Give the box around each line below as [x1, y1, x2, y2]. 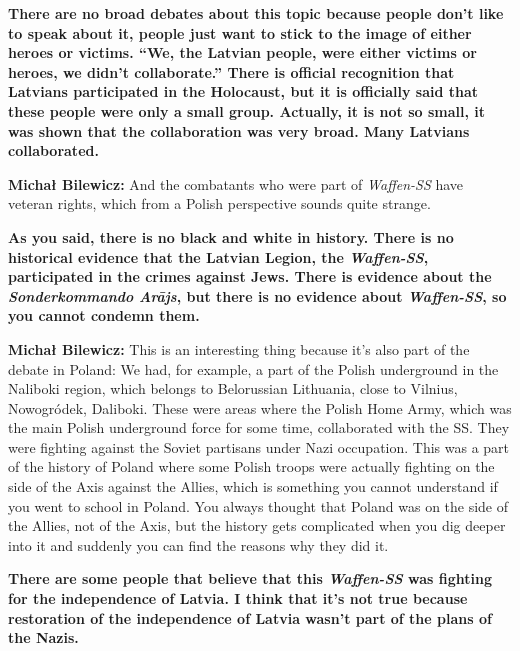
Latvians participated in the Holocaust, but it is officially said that [8, 81, 479, 102]
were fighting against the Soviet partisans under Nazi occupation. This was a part [8, 436, 510, 457]
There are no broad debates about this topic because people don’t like [8, 3, 504, 23]
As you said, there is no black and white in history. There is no [8, 226, 454, 247]
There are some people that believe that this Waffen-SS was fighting [8, 568, 492, 589]
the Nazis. [8, 627, 79, 648]
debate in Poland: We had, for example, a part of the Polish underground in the [8, 358, 499, 379]
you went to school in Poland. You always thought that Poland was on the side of [8, 495, 509, 516]
